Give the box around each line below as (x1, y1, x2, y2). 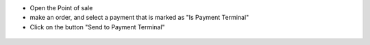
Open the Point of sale (29, 4, 93, 12)
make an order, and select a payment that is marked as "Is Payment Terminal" (29, 14, 249, 22)
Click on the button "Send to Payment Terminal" (29, 22, 165, 31)
